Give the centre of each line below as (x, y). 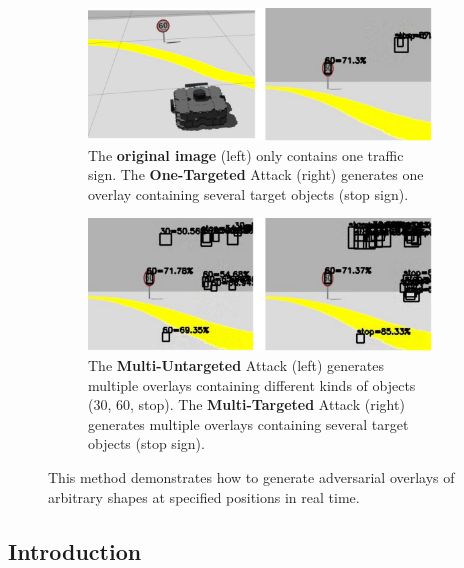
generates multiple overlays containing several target (248, 423)
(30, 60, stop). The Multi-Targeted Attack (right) (246, 404)
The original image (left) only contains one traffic (246, 154)
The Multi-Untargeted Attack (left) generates (236, 365)
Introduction (75, 550)
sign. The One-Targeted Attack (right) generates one (256, 174)
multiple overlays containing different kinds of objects (252, 384)
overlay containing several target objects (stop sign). (248, 193)
